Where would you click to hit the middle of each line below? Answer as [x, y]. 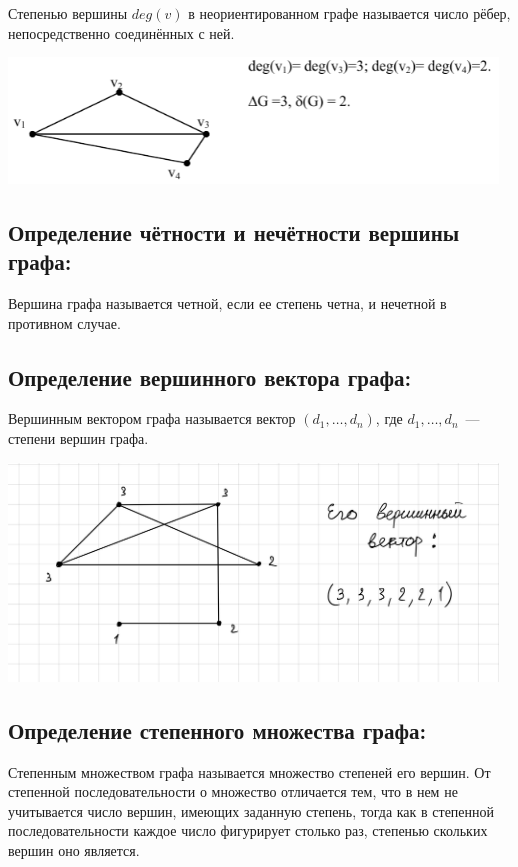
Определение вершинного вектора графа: [210, 376]
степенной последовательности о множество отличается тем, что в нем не [233, 791]
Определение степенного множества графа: [217, 729]
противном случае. [64, 322]
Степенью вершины [68, 13]
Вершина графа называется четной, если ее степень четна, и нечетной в [227, 303]
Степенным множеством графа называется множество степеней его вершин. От [249, 771]
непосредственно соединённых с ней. [121, 32]
